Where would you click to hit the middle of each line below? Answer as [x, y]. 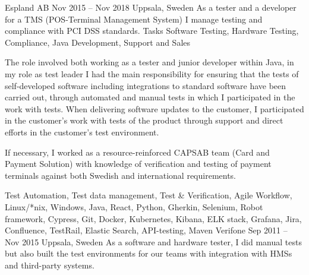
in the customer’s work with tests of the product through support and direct [144, 120]
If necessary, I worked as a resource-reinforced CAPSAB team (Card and [137, 152]
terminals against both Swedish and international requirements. [121, 175]
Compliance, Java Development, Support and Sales [98, 42]
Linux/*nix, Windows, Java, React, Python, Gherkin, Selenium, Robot [134, 206]
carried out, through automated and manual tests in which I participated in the [150, 97]
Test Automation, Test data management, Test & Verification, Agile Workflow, [149, 195]
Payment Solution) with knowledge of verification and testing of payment [138, 164]
